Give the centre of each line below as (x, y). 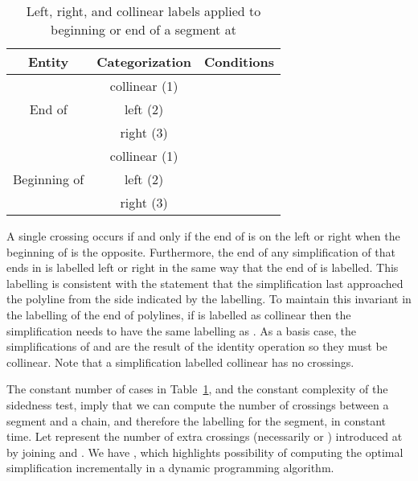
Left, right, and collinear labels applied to (143, 11)
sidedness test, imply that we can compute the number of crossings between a (198, 404)
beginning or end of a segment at (143, 29)
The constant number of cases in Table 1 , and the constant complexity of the (197, 389)
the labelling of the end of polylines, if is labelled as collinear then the (179, 314)
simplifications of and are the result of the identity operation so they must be (197, 346)
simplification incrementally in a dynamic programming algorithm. (170, 468)
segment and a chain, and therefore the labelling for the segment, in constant (197, 420)
